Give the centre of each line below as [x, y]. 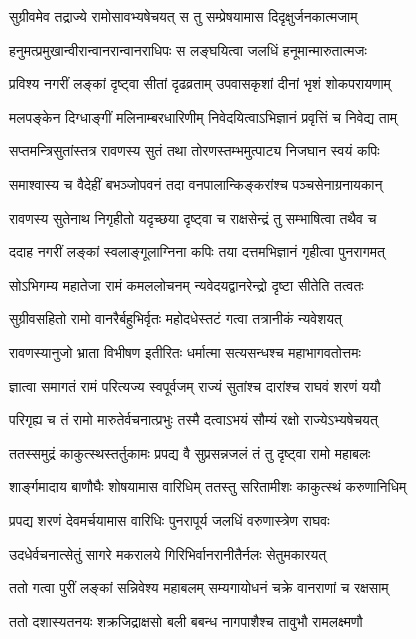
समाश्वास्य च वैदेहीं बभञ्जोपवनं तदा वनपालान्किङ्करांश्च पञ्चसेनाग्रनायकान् [196, 183]
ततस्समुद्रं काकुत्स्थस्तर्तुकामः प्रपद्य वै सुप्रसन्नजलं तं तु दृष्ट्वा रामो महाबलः [190, 452]
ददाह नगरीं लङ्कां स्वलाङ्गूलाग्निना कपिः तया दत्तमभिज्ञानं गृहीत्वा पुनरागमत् [197, 251]
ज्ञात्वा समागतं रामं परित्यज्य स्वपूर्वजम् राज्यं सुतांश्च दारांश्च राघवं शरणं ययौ [195, 385]
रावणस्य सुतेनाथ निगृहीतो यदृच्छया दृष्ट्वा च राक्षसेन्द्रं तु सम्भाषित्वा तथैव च [193, 217]
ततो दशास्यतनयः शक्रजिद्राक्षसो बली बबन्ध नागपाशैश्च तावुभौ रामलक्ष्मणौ [186, 620]
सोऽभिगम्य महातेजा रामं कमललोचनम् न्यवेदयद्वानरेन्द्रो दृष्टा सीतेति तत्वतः [186, 284]
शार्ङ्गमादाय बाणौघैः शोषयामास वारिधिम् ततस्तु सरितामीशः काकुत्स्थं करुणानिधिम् [208, 486]
